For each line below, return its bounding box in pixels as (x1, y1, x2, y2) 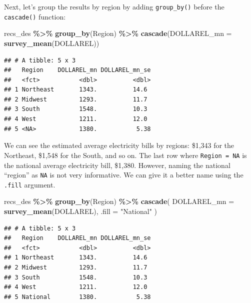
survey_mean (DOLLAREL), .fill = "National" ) (4, 206, 157, 216)
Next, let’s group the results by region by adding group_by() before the (4, 1, 224, 11)
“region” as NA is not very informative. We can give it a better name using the (4, 169, 243, 180)
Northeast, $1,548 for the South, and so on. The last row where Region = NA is (4, 149, 247, 160)
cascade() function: (4, 11, 66, 21)
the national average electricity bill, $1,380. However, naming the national (4, 159, 230, 170)
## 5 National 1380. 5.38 (4, 293, 151, 300)
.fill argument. (4, 179, 55, 189)
